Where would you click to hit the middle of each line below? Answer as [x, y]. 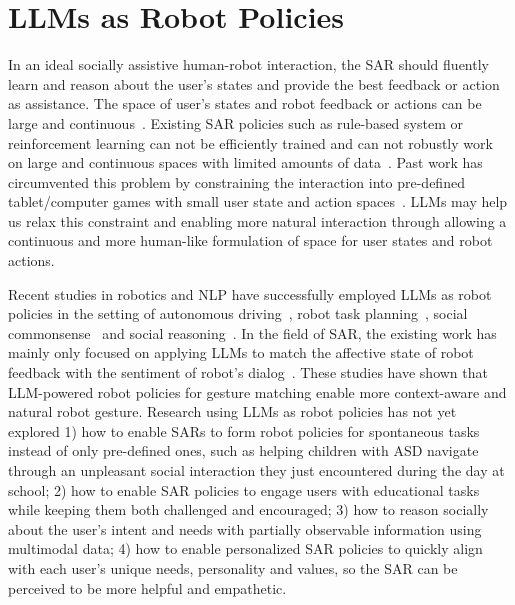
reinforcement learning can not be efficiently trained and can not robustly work [250, 142]
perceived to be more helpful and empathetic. [147, 587]
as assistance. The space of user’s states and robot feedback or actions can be [245, 103]
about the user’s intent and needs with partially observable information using [245, 528]
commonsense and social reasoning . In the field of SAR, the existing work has [252, 332]
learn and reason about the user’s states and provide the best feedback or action [254, 83]
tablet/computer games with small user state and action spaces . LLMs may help [258, 201]
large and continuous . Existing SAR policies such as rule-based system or [235, 122]
